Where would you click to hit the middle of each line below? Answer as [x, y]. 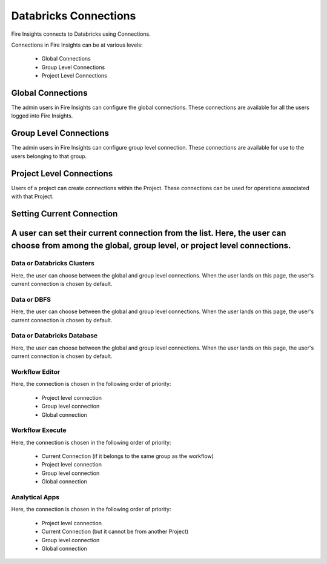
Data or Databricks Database [54, 336]
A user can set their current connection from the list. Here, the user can [149, 233]
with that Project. [32, 196]
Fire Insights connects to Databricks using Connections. [81, 34]
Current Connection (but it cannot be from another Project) [115, 532]
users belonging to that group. [49, 156]
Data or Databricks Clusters [53, 264]
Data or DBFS [31, 299]
